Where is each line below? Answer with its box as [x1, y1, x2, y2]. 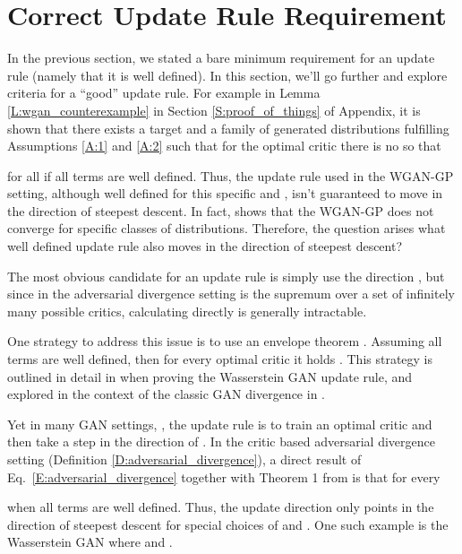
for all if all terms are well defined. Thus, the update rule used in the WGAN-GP [7, 166, 454, 185]
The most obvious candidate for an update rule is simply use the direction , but [7, 266, 445, 285]
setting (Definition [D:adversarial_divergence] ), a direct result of [7, 450, 362, 468]
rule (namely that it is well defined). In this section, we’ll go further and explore [7, 65, 448, 84]
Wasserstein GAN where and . [7, 532, 173, 551]
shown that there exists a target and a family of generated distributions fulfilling [7, 118, 449, 137]
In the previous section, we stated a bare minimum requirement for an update [7, 48, 435, 67]
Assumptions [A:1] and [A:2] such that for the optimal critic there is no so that [7, 136, 441, 155]
